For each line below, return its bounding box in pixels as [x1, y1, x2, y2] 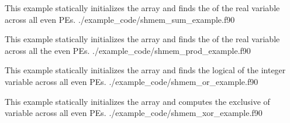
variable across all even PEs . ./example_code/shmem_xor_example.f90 [5, 107, 263, 119]
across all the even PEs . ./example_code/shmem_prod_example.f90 [5, 44, 251, 56]
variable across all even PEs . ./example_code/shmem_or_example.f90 [5, 75, 258, 87]
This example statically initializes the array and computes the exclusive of [5, 95, 270, 107]
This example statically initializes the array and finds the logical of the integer [5, 64, 286, 76]
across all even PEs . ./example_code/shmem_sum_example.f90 [5, 13, 235, 25]
